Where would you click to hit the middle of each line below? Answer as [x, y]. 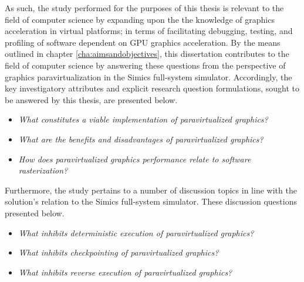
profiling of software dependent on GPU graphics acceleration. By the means [143, 42]
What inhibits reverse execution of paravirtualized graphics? [125, 272]
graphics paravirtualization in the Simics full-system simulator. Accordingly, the [148, 77]
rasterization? [43, 170]
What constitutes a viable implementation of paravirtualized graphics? [143, 119]
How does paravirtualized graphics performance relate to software [135, 159]
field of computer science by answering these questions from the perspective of [145, 65]
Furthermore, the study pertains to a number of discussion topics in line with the [151, 190]
